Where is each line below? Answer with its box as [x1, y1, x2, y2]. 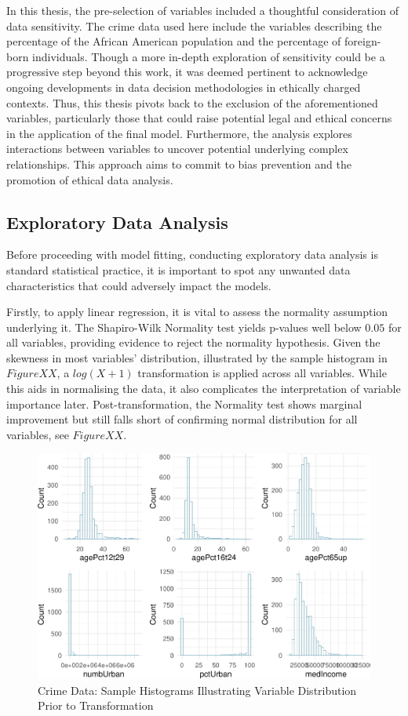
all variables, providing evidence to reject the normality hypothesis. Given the [6, 334, 381, 351]
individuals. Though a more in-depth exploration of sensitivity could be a [32, 48, 385, 64]
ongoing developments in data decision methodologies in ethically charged [6, 78, 361, 95]
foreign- [344, 33, 381, 49]
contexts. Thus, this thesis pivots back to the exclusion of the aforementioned [6, 94, 378, 111]
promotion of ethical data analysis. [6, 171, 173, 187]
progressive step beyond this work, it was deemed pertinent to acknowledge [6, 64, 368, 80]
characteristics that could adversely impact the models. [6, 277, 271, 293]
